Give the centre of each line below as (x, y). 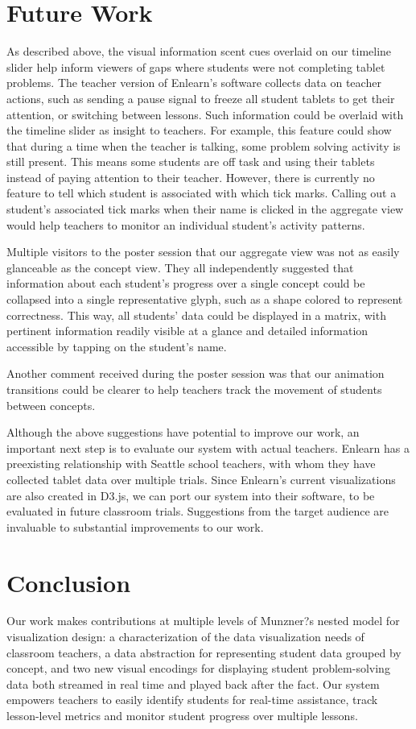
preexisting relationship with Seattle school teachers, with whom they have (191, 464)
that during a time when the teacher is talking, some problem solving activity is (204, 145)
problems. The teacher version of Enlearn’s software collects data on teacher (194, 83)
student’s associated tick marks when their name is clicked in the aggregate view (205, 209)
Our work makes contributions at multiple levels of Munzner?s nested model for (203, 621)
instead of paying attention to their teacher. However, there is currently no (191, 177)
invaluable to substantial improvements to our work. (135, 526)
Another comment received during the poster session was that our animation (196, 373)
